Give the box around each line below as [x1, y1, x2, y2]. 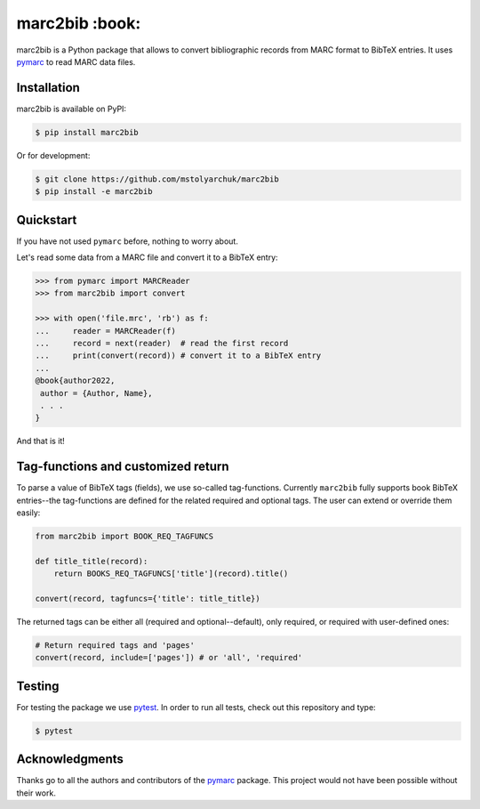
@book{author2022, [35, 376, 116, 386]
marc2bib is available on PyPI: [16, 103, 127, 114]
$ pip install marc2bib [35, 127, 140, 137]
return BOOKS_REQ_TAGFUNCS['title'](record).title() [53, 569, 289, 578]
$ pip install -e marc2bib [35, 187, 153, 197]
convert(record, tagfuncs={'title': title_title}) [35, 593, 261, 603]
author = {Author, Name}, [40, 388, 153, 398]
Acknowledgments [16, 752, 124, 767]
